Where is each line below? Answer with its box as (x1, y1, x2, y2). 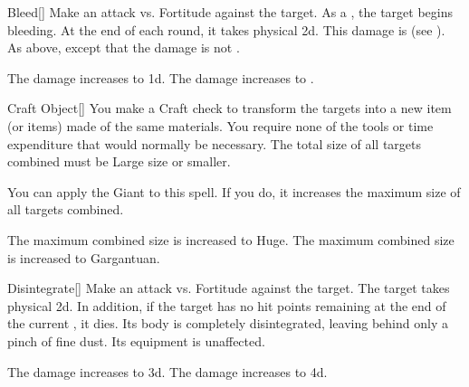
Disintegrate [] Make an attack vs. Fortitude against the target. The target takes (7, 278, 450, 297)
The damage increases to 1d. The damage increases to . (7, 68, 314, 87)
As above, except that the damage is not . (7, 38, 240, 57)
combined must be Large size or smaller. (7, 152, 231, 171)
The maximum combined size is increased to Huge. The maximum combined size (7, 230, 455, 249)
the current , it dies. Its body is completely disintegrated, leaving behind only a (7, 314, 448, 333)
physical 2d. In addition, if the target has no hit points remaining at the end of (7, 296, 446, 315)
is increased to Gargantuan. (7, 248, 160, 267)
